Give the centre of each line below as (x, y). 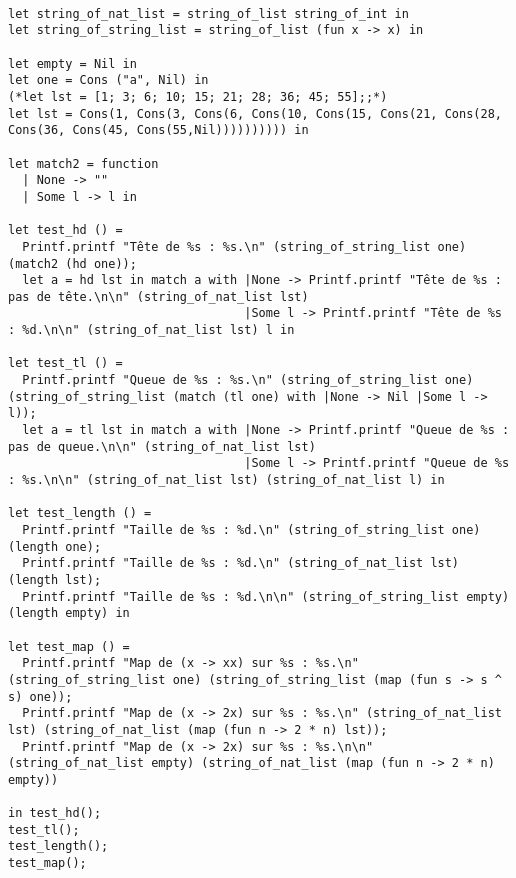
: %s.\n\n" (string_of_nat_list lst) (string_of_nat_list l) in (226, 480)
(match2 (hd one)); (72, 263)
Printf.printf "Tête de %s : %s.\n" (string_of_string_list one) (244, 246)
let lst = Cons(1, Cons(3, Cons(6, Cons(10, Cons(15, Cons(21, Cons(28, (255, 113)
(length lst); (55, 579)
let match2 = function (83, 163)
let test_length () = (80, 513)
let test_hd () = (65, 230)
